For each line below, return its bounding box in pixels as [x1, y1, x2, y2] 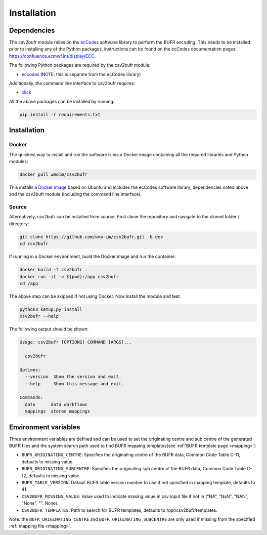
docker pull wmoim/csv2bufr [19, 171, 88, 177]
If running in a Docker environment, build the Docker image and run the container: [9, 253, 176, 259]
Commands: [19, 395, 44, 400]
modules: [9, 158, 28, 164]
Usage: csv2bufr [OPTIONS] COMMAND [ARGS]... [19, 339, 132, 345]
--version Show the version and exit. [25, 374, 122, 380]
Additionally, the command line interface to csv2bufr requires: [9, 81, 135, 86]
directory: [9, 220, 29, 227]
